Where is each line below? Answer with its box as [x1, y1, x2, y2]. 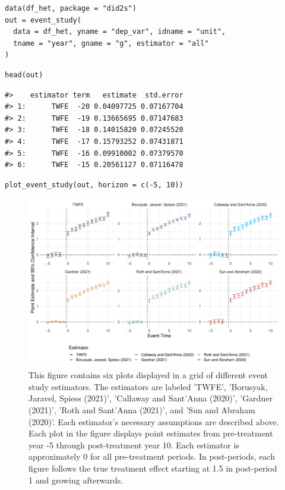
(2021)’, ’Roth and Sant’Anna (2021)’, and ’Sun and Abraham [28, 404, 255, 416]
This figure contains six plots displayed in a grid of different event [28, 369, 268, 381]
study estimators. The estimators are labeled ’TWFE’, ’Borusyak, [28, 380, 268, 392]
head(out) [5, 70, 43, 79]
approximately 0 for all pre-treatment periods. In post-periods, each [28, 450, 275, 463]
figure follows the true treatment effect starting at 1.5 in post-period [28, 462, 277, 475]
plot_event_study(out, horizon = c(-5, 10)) [5, 180, 183, 189]
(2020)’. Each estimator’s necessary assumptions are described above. [28, 415, 279, 428]
